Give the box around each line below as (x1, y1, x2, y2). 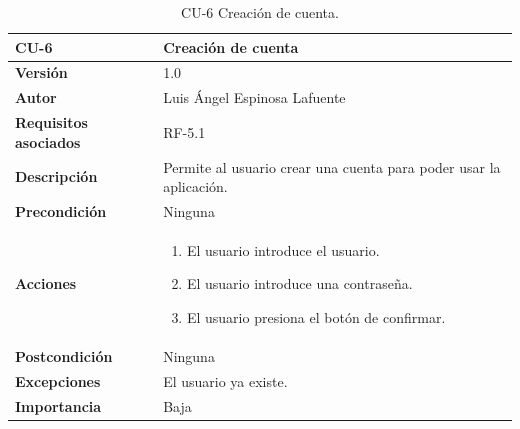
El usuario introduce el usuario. (186, 239, 380, 260)
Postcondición (15, 345, 113, 366)
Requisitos (15, 112, 88, 133)
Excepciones (15, 370, 101, 391)
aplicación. (163, 176, 228, 197)
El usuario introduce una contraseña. (186, 273, 413, 294)
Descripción (15, 166, 98, 187)
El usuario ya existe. (163, 370, 288, 391)
